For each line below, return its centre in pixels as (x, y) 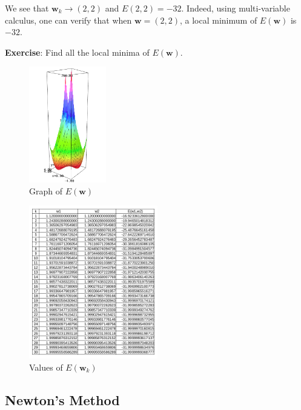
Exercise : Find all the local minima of (77, 52)
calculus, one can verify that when (68, 20)
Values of (46, 367)
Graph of (46, 190)
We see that (27, 8)
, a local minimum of (219, 20)
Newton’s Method (62, 399)
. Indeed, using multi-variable (236, 8)
